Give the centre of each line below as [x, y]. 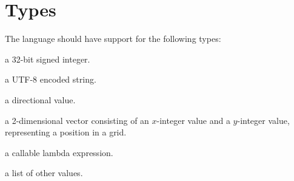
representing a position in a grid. [66, 132]
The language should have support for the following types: [113, 39]
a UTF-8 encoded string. [51, 79]
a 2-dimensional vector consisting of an [77, 120]
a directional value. [40, 99]
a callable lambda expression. [59, 152]
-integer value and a [193, 120]
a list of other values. [44, 173]
